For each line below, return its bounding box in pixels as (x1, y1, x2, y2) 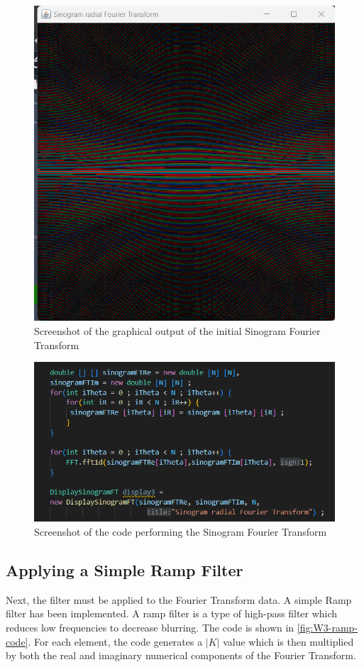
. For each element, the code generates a (28, 634, 203, 649)
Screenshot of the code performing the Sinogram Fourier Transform (34, 524, 327, 539)
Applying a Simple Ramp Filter (6, 559, 243, 581)
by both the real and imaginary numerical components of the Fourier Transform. (6, 648, 356, 663)
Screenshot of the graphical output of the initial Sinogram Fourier (34, 323, 321, 338)
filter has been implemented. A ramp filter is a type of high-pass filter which (6, 606, 338, 621)
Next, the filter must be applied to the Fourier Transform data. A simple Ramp (6, 592, 352, 607)
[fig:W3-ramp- (297, 620, 358, 635)
